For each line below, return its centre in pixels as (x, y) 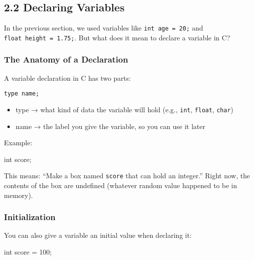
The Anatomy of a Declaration (66, 59)
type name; (22, 94)
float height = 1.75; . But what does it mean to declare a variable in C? (117, 37)
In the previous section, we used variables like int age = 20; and (104, 28)
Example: (18, 143)
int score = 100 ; (28, 252)
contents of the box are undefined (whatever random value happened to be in (121, 185)
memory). (18, 195)
